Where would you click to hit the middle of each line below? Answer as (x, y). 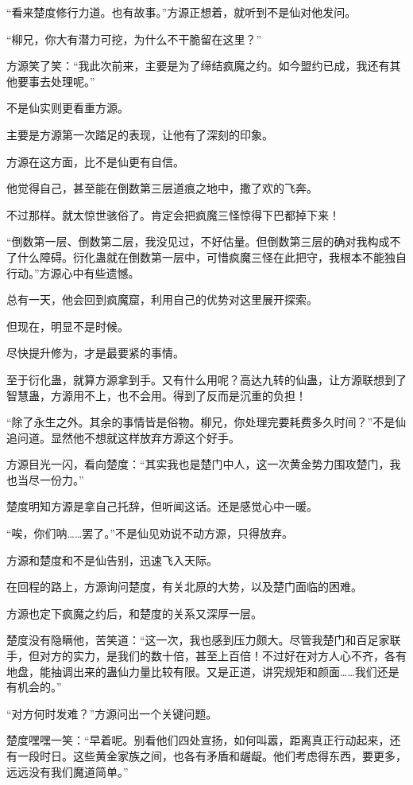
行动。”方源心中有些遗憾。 (73, 272)
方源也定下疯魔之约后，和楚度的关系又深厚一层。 (134, 613)
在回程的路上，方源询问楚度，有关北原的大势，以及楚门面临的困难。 (184, 587)
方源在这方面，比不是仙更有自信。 (95, 161)
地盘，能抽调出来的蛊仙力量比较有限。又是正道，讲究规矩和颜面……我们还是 (203, 671)
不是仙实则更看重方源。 (68, 108)
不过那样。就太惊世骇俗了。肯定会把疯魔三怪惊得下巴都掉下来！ (173, 214)
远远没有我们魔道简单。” (68, 771)
